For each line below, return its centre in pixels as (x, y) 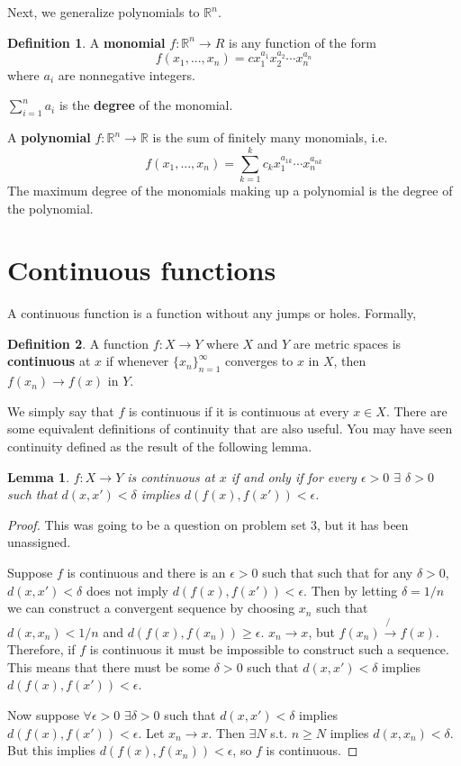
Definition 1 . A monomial (86, 42)
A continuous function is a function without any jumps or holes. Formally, (212, 313)
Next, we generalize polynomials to (104, 12)
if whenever (137, 361)
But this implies (51, 750)
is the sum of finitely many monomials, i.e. (270, 137)
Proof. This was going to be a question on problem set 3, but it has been (208, 524)
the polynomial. (50, 208)
